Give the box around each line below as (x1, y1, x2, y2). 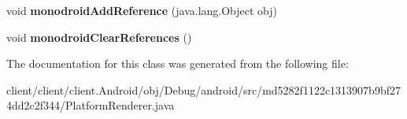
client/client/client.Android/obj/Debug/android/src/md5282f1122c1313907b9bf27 (6, 81, 401, 98)
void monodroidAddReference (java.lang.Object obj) (6, 2, 278, 18)
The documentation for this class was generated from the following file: (6, 55, 349, 72)
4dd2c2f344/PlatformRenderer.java (6, 97, 175, 113)
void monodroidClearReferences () (6, 28, 192, 45)
